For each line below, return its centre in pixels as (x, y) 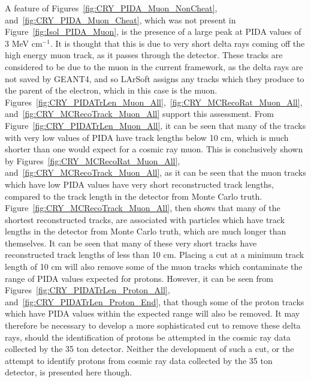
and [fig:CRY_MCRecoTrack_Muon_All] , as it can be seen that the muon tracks (155, 172)
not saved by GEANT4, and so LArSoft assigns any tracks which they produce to (155, 78)
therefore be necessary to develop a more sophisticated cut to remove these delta (153, 325)
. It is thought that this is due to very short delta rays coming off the (177, 43)
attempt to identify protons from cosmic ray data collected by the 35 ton (139, 360)
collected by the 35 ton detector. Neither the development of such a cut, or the (150, 349)
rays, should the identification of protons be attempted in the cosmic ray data (148, 337)
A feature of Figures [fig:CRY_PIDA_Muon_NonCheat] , (111, 8)
